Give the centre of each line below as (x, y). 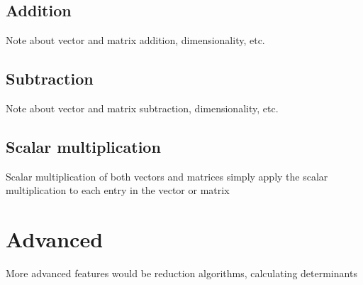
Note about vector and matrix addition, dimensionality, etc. (135, 40)
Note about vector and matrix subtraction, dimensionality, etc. (142, 108)
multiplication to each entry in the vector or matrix (118, 190)
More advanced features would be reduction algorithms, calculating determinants (181, 273)
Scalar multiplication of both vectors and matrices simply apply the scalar (167, 176)
